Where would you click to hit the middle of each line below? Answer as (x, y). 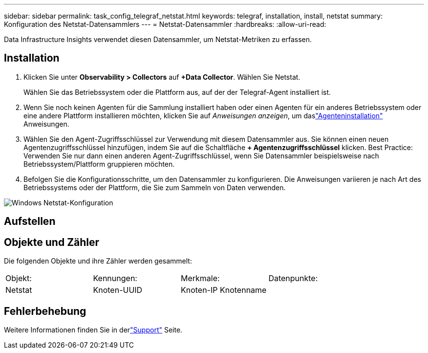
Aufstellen (30, 221)
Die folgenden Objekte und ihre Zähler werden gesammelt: (98, 261)
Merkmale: (200, 278)
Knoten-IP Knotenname (224, 290)
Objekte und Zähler (52, 242)
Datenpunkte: (293, 278)
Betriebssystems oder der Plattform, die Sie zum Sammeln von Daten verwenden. (155, 187)
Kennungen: (115, 278)
